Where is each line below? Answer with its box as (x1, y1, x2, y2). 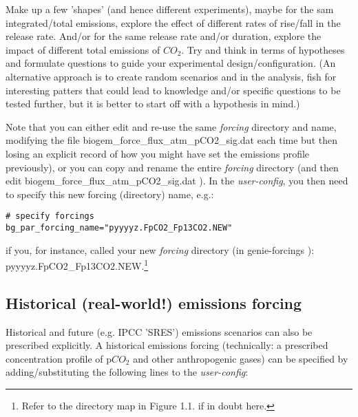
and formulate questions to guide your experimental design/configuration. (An (6, 56, 336, 70)
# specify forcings (6, 211, 94, 222)
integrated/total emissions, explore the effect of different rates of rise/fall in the (6, 15, 341, 30)
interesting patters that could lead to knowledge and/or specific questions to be (6, 83, 341, 97)
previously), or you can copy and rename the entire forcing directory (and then (6, 160, 339, 174)
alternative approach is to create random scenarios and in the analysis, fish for (6, 69, 337, 83)
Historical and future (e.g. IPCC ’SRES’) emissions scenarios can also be (6, 324, 313, 339)
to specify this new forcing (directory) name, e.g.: (6, 186, 214, 201)
